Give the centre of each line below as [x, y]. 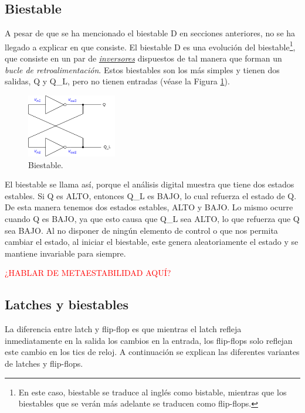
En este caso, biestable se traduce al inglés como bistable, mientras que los [152, 392]
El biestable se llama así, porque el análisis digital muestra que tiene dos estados [150, 184]
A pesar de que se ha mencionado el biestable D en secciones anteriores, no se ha [150, 33]
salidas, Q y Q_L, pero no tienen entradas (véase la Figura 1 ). [117, 81]
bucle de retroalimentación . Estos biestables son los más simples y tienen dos [142, 69]
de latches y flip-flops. [44, 363]
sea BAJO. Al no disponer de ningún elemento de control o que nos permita [141, 230]
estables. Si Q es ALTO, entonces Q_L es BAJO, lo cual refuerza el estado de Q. [151, 195]
